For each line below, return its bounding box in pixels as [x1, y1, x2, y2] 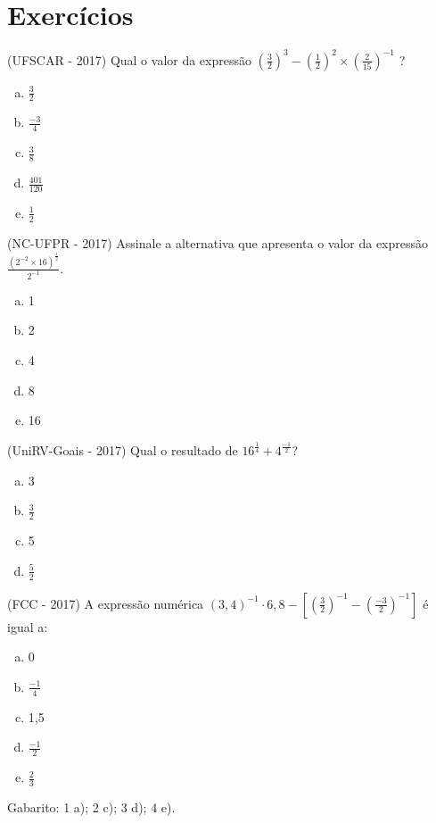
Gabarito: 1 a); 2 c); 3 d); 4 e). [7, 797, 176, 816]
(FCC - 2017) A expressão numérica [7, 594, 204, 612]
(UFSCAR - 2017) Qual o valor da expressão [7, 50, 251, 69]
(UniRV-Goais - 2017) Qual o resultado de [7, 441, 238, 460]
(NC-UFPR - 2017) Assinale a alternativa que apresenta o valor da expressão [7, 233, 429, 252]
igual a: [7, 617, 48, 636]
